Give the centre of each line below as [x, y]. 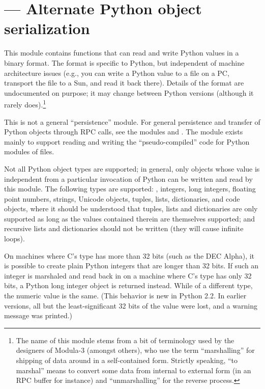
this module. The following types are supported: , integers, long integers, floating [130, 189]
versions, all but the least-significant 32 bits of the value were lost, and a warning [131, 305]
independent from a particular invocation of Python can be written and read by [128, 178]
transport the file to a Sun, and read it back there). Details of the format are [124, 83]
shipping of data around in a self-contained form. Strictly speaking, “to [127, 360]
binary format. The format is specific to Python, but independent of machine [124, 62]
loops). [14, 239]
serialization [47, 28]
